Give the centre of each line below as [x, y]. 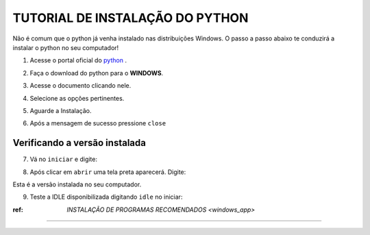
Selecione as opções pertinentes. [77, 98]
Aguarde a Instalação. [61, 110]
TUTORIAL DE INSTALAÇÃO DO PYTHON [131, 18]
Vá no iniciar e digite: [63, 159]
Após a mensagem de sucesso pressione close [98, 123]
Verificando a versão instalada [79, 143]
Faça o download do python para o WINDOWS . [97, 73]
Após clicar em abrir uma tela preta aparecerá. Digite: [108, 172]
